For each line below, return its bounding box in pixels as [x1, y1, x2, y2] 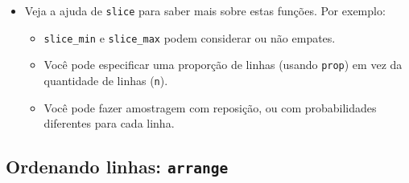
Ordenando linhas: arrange [6, 154, 229, 179]
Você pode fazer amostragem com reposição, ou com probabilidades [43, 99, 377, 116]
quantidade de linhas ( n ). [43, 71, 168, 88]
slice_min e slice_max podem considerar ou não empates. [43, 29, 336, 46]
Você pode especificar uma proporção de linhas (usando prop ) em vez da [43, 56, 403, 73]
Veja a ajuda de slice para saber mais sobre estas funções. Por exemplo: [24, 2, 386, 18]
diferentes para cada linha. [43, 115, 175, 132]
